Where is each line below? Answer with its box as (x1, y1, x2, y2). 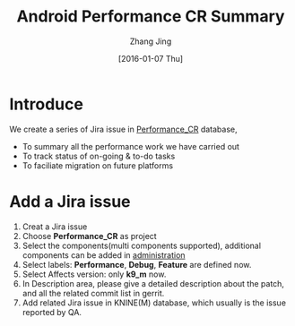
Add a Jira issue (9, 191, 132, 211)
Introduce (9, 94, 83, 114)
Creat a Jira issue (22, 221, 88, 232)
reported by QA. (22, 306, 82, 317)
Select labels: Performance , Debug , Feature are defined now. (22, 259, 252, 270)
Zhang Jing (129, 36, 172, 47)
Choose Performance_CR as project (22, 230, 157, 241)
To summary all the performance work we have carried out (22, 141, 240, 151)
